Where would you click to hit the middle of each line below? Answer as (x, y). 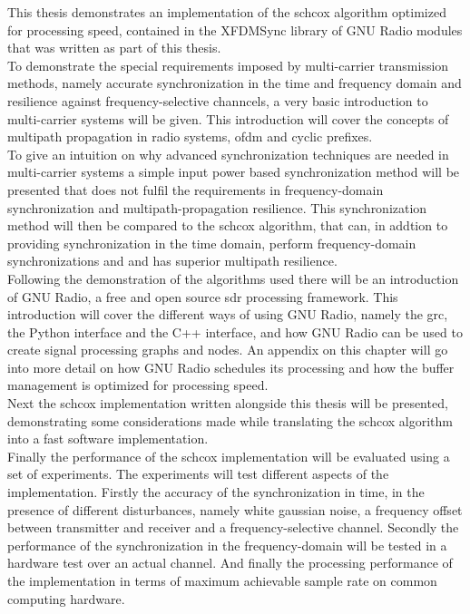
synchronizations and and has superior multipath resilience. (172, 261)
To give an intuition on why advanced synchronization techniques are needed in (228, 154)
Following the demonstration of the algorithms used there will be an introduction (233, 278)
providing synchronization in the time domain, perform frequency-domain (212, 243)
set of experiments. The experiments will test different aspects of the (198, 474)
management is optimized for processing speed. (138, 385)
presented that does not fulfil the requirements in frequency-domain (196, 189)
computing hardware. (66, 598)
